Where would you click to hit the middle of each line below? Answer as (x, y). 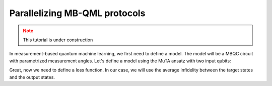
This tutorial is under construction (58, 40)
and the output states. (32, 77)
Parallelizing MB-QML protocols (77, 13)
